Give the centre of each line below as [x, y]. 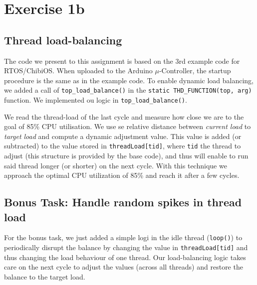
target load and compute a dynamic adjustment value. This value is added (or [123, 136]
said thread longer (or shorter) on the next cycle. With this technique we [116, 165]
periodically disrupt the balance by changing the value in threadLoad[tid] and [126, 247]
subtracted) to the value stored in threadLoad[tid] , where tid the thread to [123, 146]
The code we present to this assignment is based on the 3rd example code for [122, 61]
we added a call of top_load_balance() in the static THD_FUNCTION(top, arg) [128, 90]
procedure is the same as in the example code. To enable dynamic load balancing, [129, 80]
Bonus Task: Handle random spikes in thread [123, 202]
